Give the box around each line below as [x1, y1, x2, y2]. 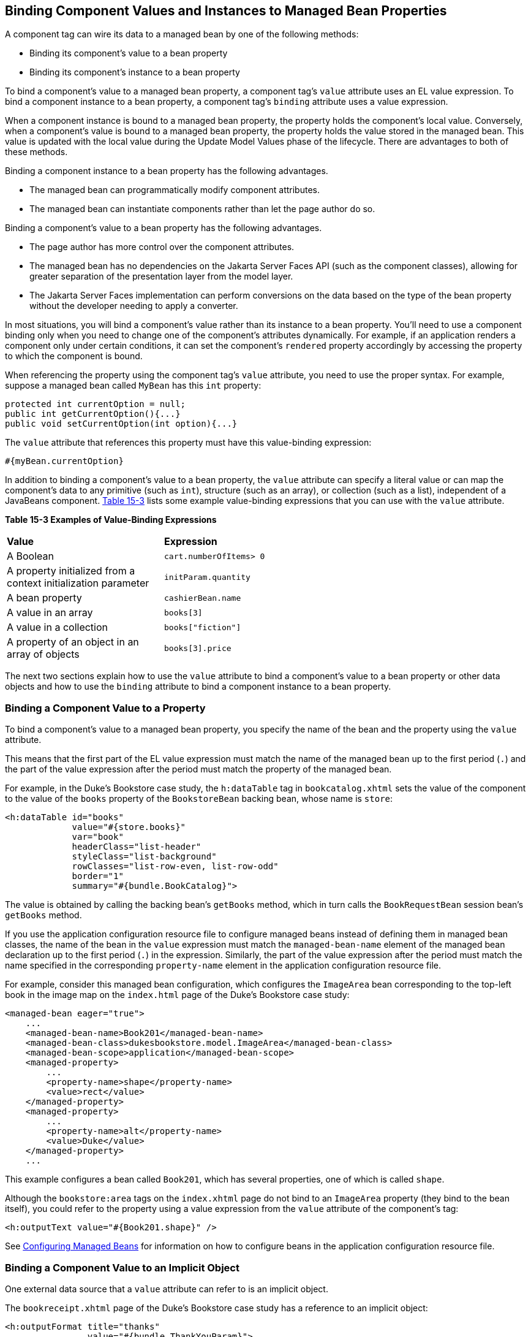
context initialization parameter [7, 577, 149, 590]
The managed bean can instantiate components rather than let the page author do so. [29, 204, 375, 215]
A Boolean [7, 550, 54, 563]
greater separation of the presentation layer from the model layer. [29, 271, 293, 282]
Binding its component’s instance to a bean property [29, 67, 240, 78]
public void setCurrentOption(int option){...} [5, 419, 238, 429]
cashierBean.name [164, 593, 241, 603]
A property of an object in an [7, 636, 139, 649]
